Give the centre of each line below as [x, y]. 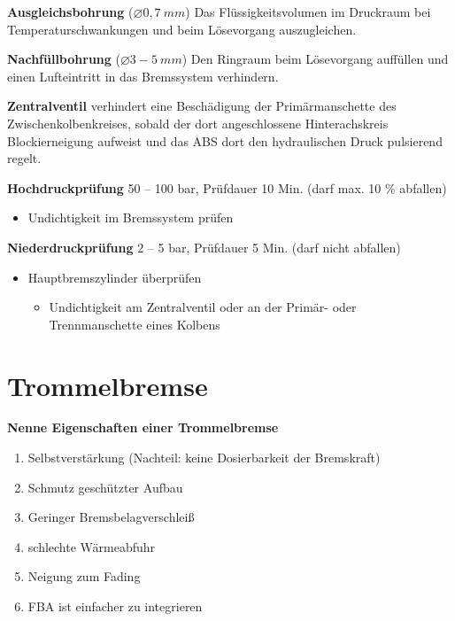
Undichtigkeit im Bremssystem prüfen [131, 217]
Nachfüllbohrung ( [64, 59]
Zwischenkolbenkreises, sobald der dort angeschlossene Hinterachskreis [198, 123]
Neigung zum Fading [84, 576]
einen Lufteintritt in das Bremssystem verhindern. [143, 76]
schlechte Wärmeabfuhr [92, 546]
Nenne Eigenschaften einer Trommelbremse [143, 427]
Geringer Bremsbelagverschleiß [111, 517]
